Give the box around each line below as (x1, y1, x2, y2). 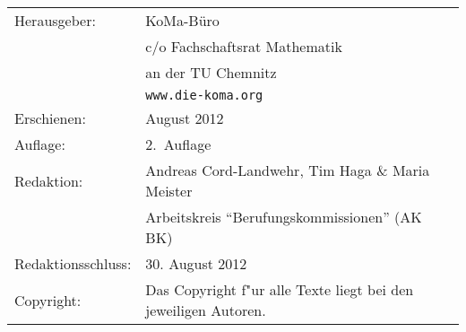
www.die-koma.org (145, 88, 263, 102)
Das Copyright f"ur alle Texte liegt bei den (145, 279, 414, 300)
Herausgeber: (14, 10, 96, 31)
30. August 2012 (145, 253, 247, 274)
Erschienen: (14, 108, 86, 128)
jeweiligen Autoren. (145, 300, 266, 320)
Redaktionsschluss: (14, 253, 132, 274)
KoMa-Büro (145, 10, 220, 31)
